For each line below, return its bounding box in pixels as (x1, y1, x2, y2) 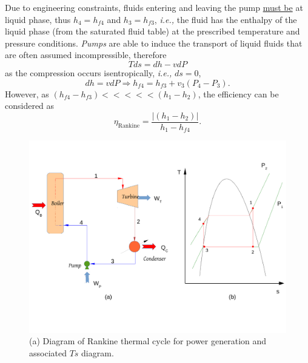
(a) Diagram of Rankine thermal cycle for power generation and (29, 335, 267, 347)
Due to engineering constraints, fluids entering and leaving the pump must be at (5, 1, 303, 13)
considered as (5, 99, 55, 112)
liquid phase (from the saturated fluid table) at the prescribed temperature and (5, 25, 300, 38)
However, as (5, 87, 49, 100)
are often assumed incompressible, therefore (5, 48, 167, 61)
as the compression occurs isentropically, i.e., (5, 66, 172, 79)
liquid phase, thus (5, 13, 71, 25)
